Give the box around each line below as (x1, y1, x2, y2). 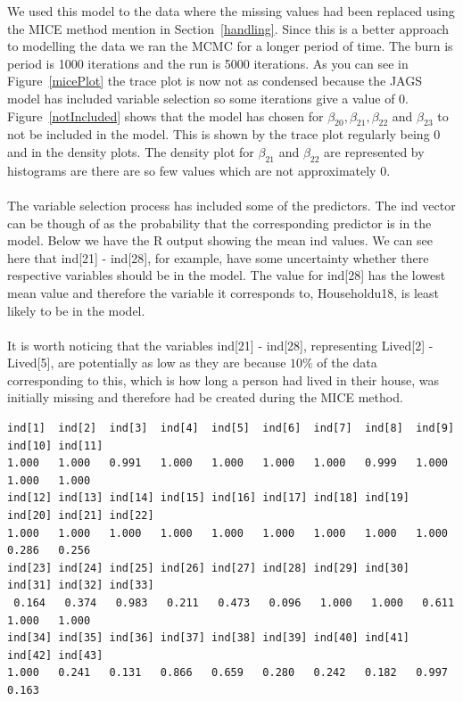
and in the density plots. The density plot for (7, 142, 254, 161)
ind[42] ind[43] (7, 648, 103, 662)
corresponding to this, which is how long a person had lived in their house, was (7, 370, 440, 389)
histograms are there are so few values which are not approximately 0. (7, 161, 391, 179)
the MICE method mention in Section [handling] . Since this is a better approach (7, 19, 450, 37)
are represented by (324, 142, 425, 161)
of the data (317, 353, 377, 372)
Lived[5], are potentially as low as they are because (7, 353, 286, 372)
